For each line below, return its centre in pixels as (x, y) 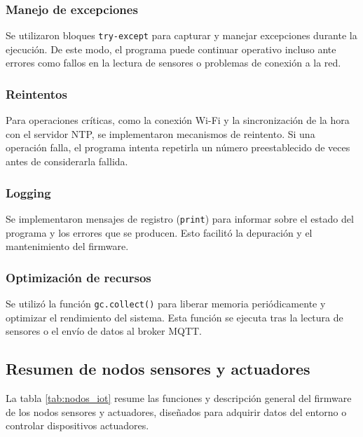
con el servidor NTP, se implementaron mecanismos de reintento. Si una (160, 133)
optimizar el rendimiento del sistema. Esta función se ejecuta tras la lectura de (174, 317)
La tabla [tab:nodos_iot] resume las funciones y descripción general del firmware (179, 397)
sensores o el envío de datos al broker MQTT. (104, 331)
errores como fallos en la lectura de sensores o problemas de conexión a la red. (173, 63)
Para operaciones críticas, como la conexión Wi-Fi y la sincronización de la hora (178, 120)
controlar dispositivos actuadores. (77, 425)
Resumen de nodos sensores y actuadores (158, 369)
